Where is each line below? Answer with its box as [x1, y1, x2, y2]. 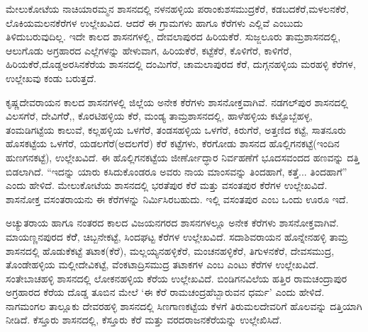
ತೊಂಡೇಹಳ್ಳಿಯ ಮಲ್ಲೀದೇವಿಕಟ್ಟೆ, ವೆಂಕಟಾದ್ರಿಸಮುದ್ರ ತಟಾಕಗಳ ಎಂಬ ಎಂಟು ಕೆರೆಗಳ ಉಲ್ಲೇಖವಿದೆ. [6, 257, 319, 272]
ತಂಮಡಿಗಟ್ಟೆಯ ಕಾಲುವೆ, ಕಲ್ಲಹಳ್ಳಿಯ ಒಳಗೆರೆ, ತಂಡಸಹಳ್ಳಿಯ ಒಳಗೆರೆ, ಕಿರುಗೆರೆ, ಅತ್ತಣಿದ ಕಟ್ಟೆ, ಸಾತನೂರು [6, 122, 347, 137]
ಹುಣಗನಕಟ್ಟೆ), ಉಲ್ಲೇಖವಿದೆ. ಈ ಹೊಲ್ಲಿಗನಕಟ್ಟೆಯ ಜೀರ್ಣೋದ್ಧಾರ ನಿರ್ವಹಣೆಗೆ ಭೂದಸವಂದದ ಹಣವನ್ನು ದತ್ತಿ [6, 149, 359, 164]
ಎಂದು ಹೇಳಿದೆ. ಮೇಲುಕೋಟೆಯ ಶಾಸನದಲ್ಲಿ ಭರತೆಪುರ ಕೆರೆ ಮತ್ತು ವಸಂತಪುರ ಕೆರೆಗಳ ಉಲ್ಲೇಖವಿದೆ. [6, 178, 328, 193]
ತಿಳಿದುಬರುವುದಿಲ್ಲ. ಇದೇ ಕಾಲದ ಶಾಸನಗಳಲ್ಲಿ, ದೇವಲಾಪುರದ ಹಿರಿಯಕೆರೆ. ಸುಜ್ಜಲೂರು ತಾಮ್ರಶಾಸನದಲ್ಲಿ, [6, 29, 341, 44]
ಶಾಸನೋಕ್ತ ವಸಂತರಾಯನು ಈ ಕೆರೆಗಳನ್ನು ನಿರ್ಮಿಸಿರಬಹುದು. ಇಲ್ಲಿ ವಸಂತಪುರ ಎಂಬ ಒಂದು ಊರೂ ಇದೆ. [6, 191, 349, 206]
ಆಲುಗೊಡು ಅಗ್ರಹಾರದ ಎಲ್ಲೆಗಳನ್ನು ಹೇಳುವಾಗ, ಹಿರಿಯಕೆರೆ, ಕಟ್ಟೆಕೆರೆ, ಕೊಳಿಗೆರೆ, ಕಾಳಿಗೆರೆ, [6, 42, 292, 57]
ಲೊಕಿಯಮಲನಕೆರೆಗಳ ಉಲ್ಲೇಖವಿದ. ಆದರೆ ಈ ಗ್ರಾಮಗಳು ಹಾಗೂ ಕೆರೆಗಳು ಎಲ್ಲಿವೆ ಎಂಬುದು [6, 15, 303, 30]
